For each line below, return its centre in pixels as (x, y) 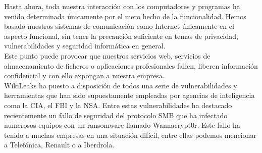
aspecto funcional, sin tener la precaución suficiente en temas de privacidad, (121, 36)
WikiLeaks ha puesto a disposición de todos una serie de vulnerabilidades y (121, 85)
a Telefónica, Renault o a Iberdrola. (59, 145)
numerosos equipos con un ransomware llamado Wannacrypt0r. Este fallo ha (122, 125)
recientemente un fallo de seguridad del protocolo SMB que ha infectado (116, 115)
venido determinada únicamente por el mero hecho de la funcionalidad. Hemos (125, 16)
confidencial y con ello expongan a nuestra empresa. (84, 75)
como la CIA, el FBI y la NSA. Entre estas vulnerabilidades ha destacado (118, 105)
